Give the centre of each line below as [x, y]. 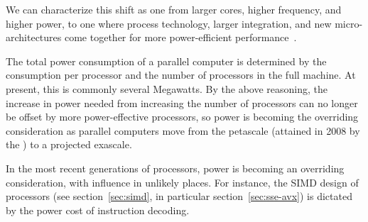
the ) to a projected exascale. [69, 144]
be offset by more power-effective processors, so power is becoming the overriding [182, 117]
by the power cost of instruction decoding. [98, 210]
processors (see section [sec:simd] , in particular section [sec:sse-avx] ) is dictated [179, 196]
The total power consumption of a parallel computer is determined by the [166, 61]
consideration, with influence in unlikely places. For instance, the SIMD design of [182, 182]
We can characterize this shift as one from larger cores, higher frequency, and [174, 9]
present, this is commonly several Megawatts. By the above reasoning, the [167, 88]
